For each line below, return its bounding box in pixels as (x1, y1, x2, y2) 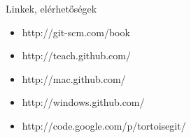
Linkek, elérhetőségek (6, 1, 97, 15)
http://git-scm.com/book (22, 24, 130, 39)
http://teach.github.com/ (22, 48, 131, 63)
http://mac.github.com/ (22, 71, 126, 86)
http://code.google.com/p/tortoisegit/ (22, 118, 186, 132)
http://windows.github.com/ (22, 95, 145, 109)
